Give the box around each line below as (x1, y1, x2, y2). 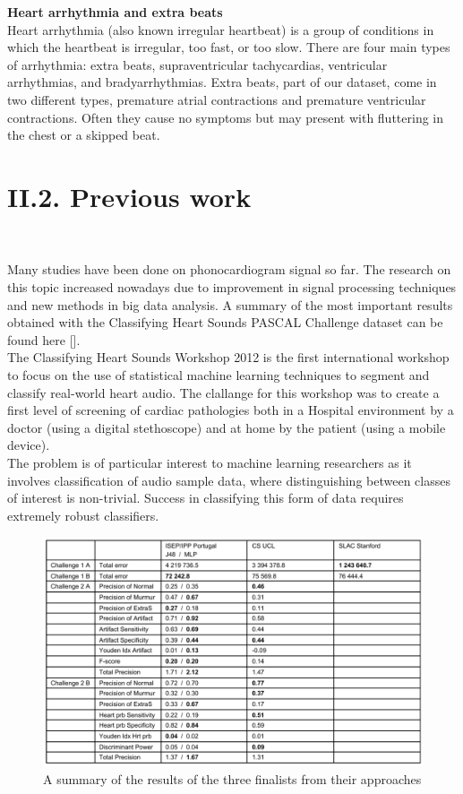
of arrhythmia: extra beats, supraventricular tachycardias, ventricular (7, 55, 388, 73)
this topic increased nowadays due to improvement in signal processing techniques (7, 278, 457, 297)
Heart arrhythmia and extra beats (7, 3, 223, 21)
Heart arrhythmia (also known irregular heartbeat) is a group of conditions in (7, 20, 434, 39)
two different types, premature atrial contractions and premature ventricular (7, 90, 426, 108)
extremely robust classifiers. (7, 505, 159, 524)
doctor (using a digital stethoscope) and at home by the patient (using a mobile (7, 418, 446, 436)
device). (7, 436, 50, 454)
